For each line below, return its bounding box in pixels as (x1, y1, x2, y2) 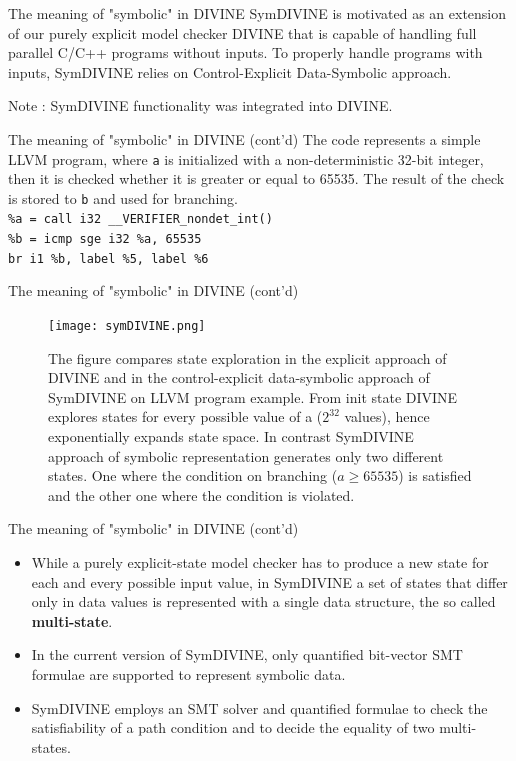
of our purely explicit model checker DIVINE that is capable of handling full (8, 22, 477, 43)
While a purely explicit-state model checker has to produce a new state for (31, 552, 489, 573)
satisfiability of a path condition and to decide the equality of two (31, 717, 435, 738)
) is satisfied (398, 465, 472, 486)
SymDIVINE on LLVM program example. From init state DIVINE (48, 386, 458, 407)
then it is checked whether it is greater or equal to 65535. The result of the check (8, 168, 505, 189)
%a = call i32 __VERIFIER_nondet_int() (8, 212, 273, 227)
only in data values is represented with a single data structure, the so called (31, 591, 496, 612)
